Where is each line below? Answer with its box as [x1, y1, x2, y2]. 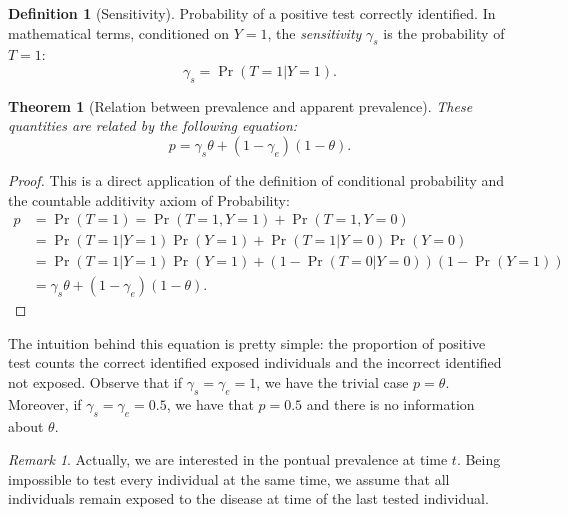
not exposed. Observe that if [8, 372, 183, 393]
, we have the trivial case [256, 372, 409, 393]
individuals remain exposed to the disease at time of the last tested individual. [8, 488, 489, 509]
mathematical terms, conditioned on [8, 22, 230, 43]
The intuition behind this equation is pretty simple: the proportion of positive [8, 332, 486, 353]
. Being [456, 449, 501, 470]
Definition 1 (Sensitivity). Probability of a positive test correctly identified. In [8, 3, 496, 23]
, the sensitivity [267, 22, 362, 43]
